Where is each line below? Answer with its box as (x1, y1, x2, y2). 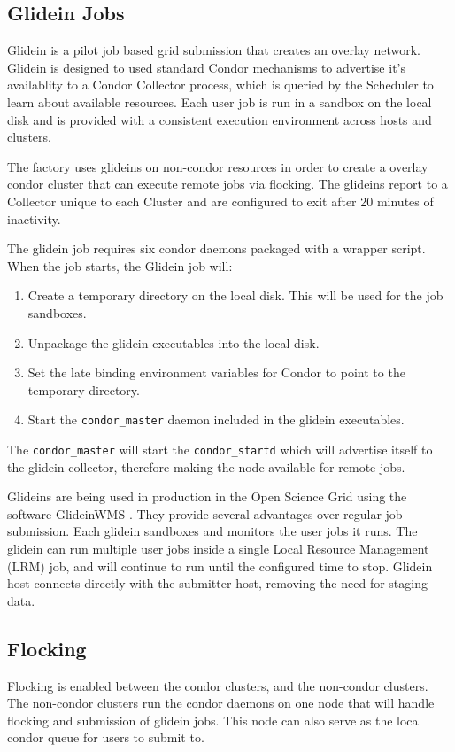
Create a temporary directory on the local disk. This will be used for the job (27, 286, 443, 305)
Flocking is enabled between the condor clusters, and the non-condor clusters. (7, 676, 428, 694)
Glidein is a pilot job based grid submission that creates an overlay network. (7, 41, 421, 59)
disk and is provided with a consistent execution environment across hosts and (7, 110, 432, 128)
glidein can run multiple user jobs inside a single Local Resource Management (7, 539, 429, 557)
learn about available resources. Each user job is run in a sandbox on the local (7, 92, 432, 111)
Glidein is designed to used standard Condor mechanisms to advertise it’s (7, 58, 405, 76)
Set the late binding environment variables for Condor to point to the (27, 363, 405, 382)
